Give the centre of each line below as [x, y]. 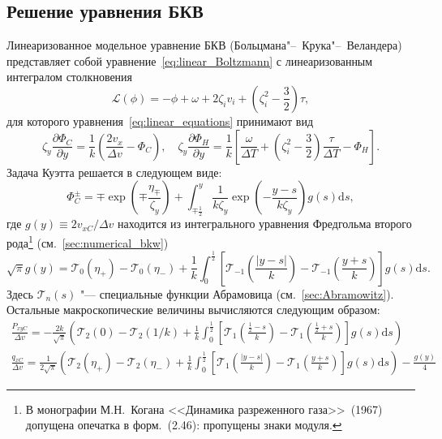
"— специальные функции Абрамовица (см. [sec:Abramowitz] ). [237, 293]
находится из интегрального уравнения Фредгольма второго [265, 224]
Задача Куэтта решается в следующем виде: [114, 172]
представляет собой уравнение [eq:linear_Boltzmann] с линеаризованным [190, 60]
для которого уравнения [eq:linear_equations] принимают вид [160, 121]
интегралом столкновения [70, 77]
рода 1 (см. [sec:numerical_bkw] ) [88, 241]
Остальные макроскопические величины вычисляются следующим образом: [193, 310]
